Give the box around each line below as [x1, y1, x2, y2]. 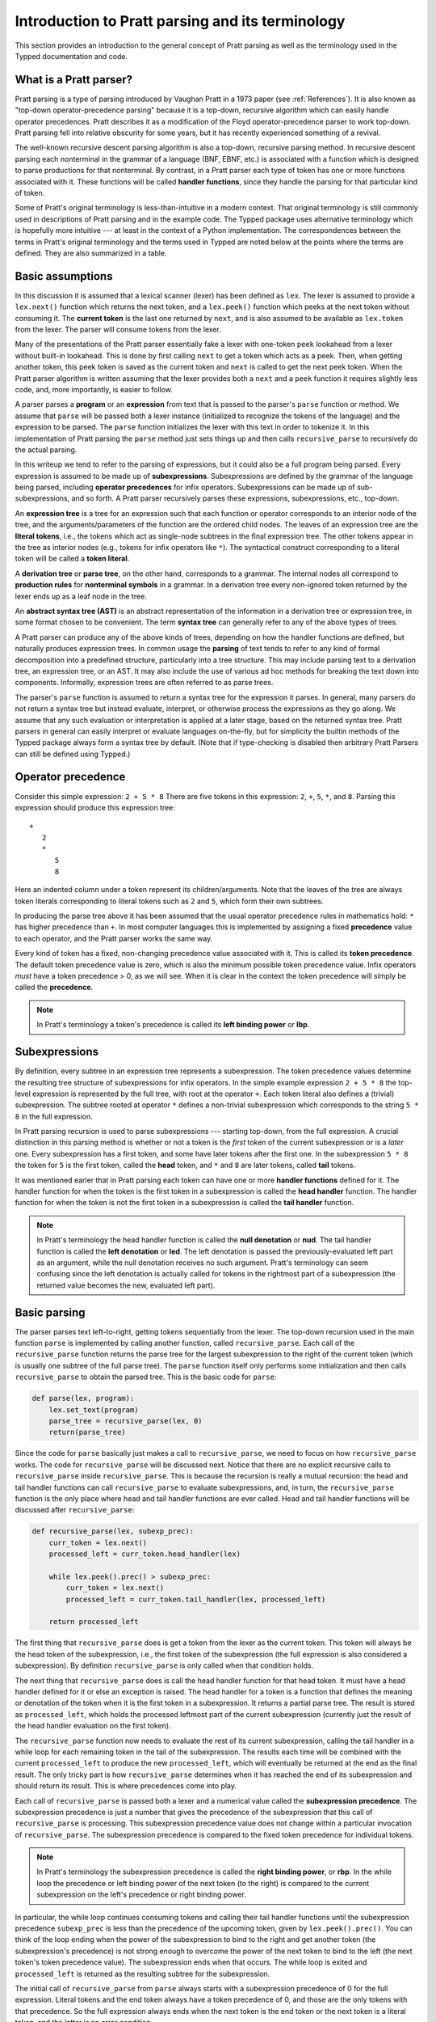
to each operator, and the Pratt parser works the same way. [15, 933, 213, 943]
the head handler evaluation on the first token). [15, 1721, 171, 1731]
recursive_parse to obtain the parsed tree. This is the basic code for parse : [15, 1372, 277, 1382]
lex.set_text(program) [48, 1405, 139, 1415]
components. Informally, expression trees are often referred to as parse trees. [15, 678, 274, 687]
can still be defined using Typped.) [15, 749, 131, 759]
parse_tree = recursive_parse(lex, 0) [48, 1416, 203, 1425]
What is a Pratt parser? [15, 73, 133, 87]
